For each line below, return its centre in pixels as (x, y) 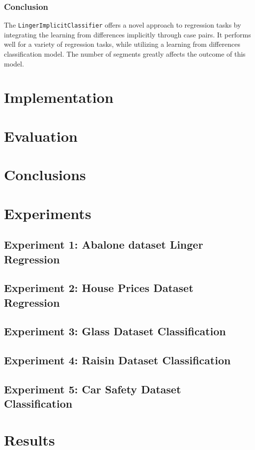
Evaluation (41, 136)
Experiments (48, 213)
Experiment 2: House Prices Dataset (99, 288)
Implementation (59, 97)
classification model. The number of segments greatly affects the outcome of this (125, 54)
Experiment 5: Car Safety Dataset (93, 389)
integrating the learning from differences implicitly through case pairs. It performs (127, 34)
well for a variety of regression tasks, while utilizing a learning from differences (122, 44)
